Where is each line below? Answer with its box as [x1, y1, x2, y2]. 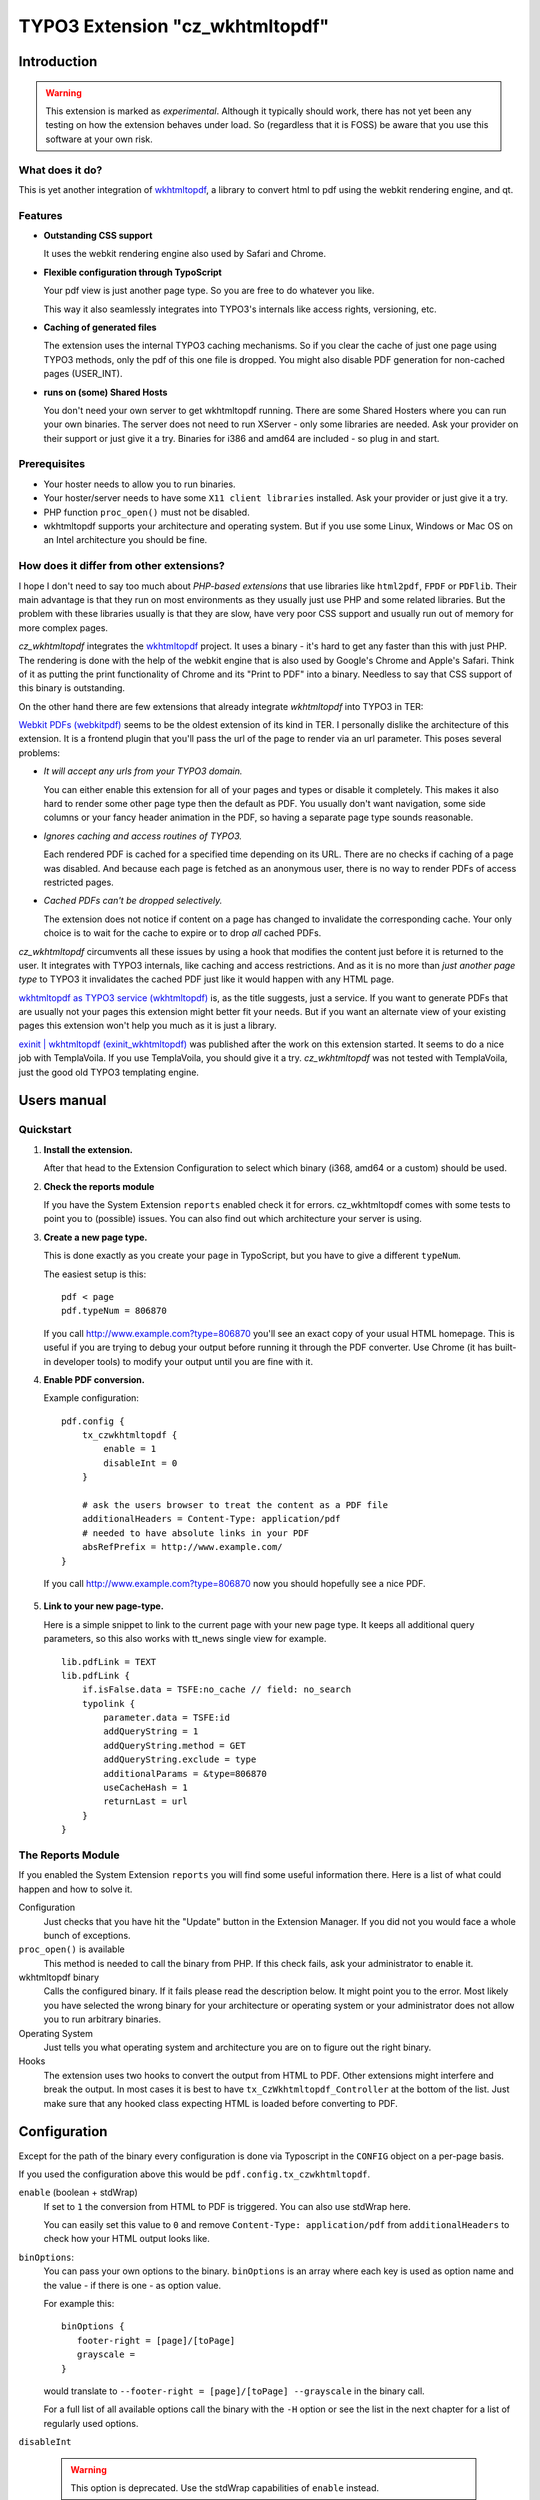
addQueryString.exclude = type [103, 1754, 257, 1765]
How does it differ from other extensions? [18, 559, 225, 573]
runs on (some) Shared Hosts [43, 386, 168, 398]
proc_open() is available [18, 1943, 125, 1955]
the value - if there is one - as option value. [43, 2279, 222, 2291]
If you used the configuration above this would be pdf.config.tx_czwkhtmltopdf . [18, 2168, 371, 2180]
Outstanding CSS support [43, 230, 153, 242]
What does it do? [18, 163, 103, 177]
